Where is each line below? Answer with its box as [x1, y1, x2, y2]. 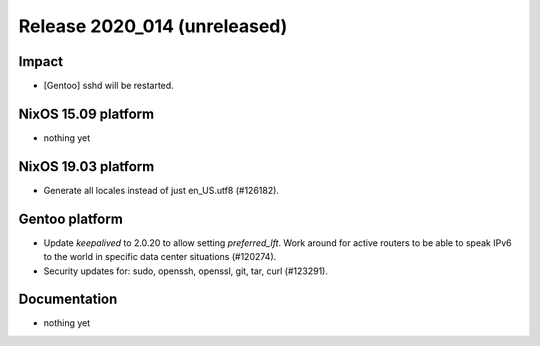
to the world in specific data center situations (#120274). [43, 251, 277, 263]
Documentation [18, 291, 118, 308]
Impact [18, 53, 64, 70]
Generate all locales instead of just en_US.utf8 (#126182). [43, 184, 280, 196]
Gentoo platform [18, 210, 124, 227]
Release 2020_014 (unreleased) [18, 15, 288, 37]
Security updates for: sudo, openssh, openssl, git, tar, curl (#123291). [43, 265, 329, 277]
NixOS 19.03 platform [18, 158, 155, 175]
